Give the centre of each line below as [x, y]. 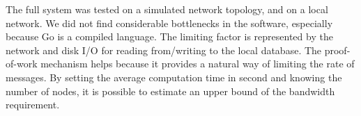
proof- [337, 50]
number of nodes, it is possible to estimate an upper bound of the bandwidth [170, 91]
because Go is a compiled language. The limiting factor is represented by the [169, 36]
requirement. [33, 105]
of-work [22, 64]
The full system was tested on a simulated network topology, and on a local [167, 9]
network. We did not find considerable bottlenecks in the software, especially [169, 23]
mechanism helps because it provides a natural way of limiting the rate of [198, 64]
